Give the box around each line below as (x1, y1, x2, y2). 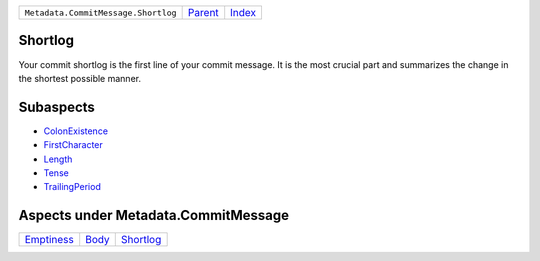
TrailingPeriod (43, 181, 102, 193)
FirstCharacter (43, 139, 104, 151)
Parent (187, 6, 219, 19)
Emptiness (24, 233, 74, 247)
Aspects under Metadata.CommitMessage (18, 207, 290, 224)
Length (43, 153, 73, 165)
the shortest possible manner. (18, 72, 142, 84)
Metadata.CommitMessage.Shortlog (24, 7, 177, 18)
